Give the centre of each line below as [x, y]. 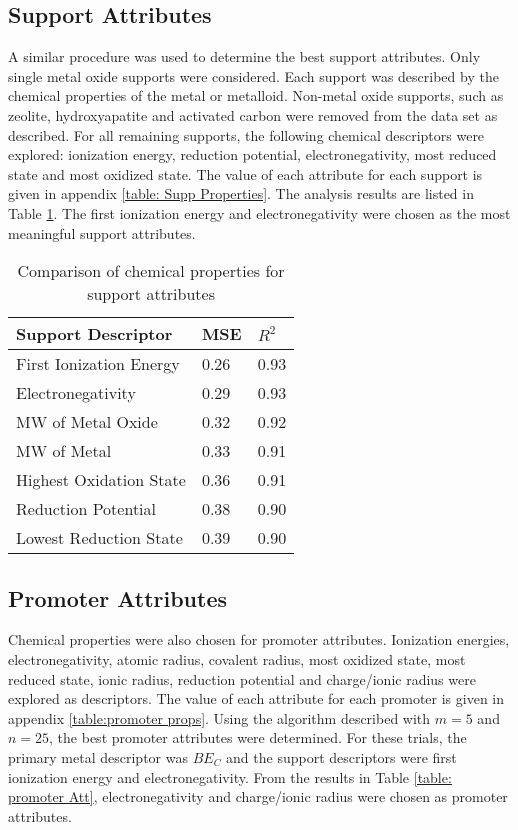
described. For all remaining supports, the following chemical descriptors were [246, 134]
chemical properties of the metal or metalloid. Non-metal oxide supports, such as [256, 95]
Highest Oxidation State [101, 480]
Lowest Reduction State [99, 538]
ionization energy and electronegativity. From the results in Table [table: [230, 776]
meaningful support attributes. [102, 232]
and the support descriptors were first [341, 756]
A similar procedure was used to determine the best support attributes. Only [244, 56]
